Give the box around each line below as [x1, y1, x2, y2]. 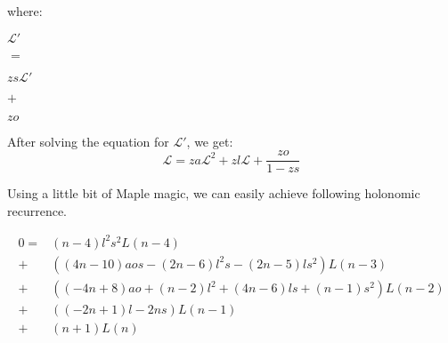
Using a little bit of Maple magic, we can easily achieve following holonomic [7, 184, 420, 203]
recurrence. [7, 201, 68, 219]
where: [7, 2, 43, 20]
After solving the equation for [7, 132, 169, 150]
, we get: [186, 132, 233, 150]
